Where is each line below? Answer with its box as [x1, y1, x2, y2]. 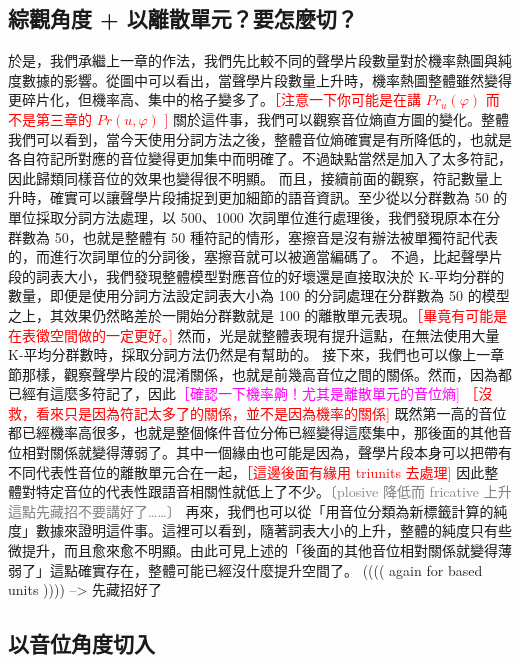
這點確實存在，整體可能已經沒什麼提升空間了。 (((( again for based [49, 559, 483, 580]
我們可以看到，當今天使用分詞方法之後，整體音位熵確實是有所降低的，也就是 [8, 128, 512, 149]
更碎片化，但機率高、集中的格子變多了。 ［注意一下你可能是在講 [8, 89, 421, 110]
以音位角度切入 [8, 628, 155, 659]
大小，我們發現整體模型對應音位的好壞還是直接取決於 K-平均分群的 [63, 265, 505, 286]
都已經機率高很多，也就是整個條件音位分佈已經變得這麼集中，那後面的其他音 [8, 422, 512, 443]
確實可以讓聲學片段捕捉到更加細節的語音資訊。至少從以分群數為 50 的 [49, 187, 508, 208]
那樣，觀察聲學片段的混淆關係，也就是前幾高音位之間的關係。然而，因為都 [21, 363, 512, 384]
